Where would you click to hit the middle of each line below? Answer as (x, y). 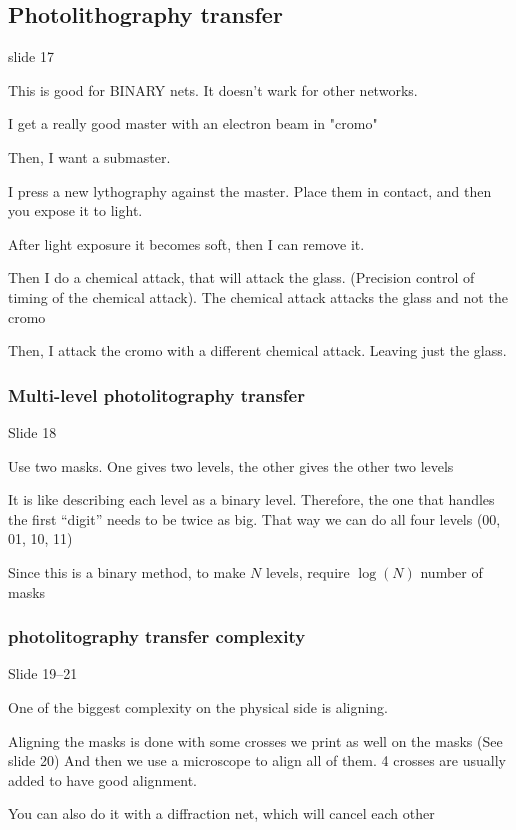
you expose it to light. (75, 210)
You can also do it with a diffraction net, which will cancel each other (221, 813)
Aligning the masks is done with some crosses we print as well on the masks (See (255, 740)
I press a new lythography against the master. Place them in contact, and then (250, 190)
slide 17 (31, 56)
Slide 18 (32, 431)
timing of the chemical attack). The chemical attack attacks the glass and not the (258, 296)
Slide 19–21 (43, 673)
